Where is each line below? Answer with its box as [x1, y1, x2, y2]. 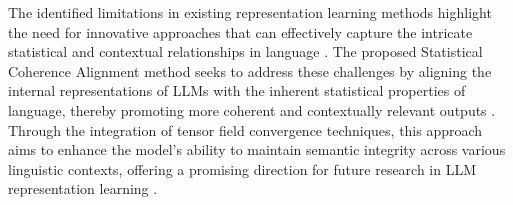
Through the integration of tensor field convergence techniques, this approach [8, 119, 483, 140]
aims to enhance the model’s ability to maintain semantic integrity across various [8, 139, 506, 160]
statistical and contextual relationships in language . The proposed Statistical [8, 41, 483, 62]
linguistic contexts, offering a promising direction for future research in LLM [8, 158, 477, 179]
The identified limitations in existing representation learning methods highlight [8, 2, 492, 22]
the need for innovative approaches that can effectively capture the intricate [8, 21, 473, 42]
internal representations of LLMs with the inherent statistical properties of [8, 80, 466, 101]
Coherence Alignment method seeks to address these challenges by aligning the [8, 60, 492, 81]
